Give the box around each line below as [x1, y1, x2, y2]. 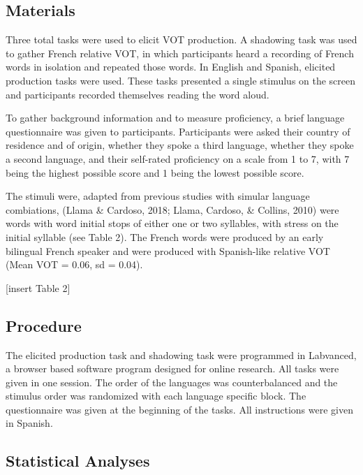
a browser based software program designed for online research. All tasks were [6, 361, 339, 376]
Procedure [6, 314, 82, 336]
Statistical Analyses [6, 450, 150, 472]
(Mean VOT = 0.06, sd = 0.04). [6, 257, 143, 272]
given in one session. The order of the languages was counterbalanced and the [6, 374, 338, 389]
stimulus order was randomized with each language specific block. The [6, 388, 306, 403]
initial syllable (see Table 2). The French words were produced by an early [6, 229, 324, 244]
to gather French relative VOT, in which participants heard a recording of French [6, 45, 354, 60]
